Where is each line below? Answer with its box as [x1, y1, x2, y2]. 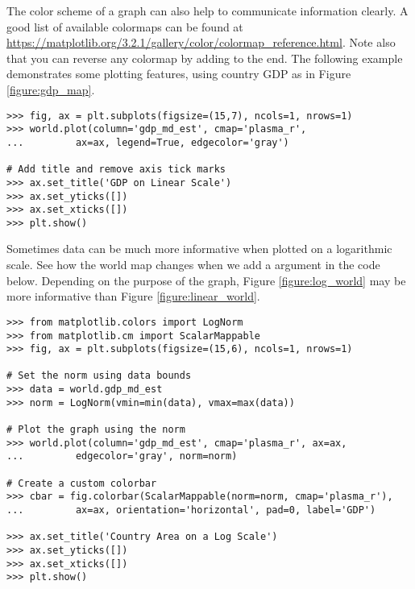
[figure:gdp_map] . [6, 81, 95, 97]
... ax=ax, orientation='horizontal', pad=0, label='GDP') [6, 504, 376, 516]
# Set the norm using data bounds [6, 370, 192, 382]
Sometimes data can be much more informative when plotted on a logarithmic [6, 240, 392, 257]
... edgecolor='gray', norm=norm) [6, 450, 238, 462]
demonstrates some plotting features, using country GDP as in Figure [6, 65, 351, 82]
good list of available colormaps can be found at [6, 18, 243, 35]
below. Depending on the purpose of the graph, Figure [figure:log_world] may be [6, 272, 406, 288]
